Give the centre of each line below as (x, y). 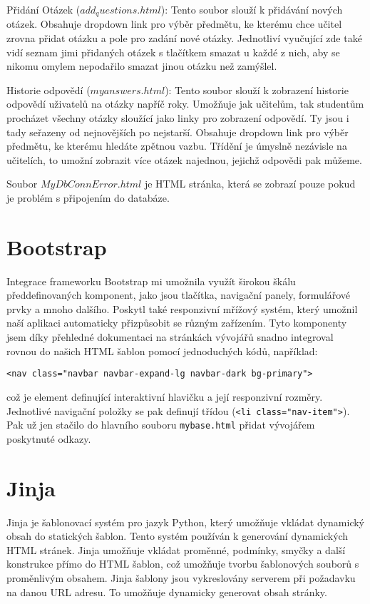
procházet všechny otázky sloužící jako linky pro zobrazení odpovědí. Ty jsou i (178, 118)
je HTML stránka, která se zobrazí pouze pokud (250, 184)
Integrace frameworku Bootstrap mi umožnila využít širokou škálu (151, 281)
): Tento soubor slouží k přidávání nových (252, 9)
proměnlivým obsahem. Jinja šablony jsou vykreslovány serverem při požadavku (181, 577)
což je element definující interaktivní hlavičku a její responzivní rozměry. (165, 396)
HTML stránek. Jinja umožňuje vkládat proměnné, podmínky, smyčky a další (176, 549)
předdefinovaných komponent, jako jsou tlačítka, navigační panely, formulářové (179, 295)
